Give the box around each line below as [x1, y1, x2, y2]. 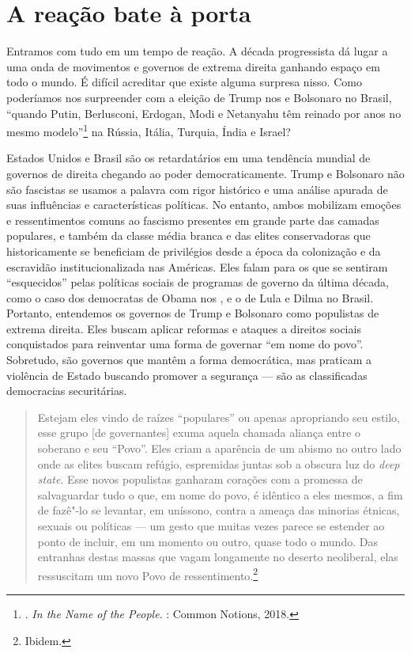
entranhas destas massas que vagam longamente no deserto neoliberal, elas [37, 549, 398, 565]
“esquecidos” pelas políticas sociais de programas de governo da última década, [6, 274, 390, 290]
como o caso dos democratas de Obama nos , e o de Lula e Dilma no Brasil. [6, 289, 374, 306]
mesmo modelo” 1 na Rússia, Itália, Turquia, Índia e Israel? [6, 121, 291, 139]
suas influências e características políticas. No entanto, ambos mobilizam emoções [6, 196, 402, 213]
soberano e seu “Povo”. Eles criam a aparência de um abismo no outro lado [37, 440, 402, 457]
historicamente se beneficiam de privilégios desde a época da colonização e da [6, 242, 381, 259]
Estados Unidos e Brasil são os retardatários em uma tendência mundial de [6, 150, 371, 166]
